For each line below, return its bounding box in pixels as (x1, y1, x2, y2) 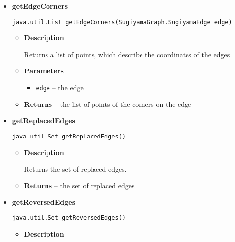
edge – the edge (36, 82, 84, 93)
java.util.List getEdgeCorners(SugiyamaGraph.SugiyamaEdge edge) (12, 18, 232, 26)
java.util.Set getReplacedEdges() (12, 133, 126, 140)
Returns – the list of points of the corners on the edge (24, 99, 191, 109)
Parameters (24, 66, 64, 76)
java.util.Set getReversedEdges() (12, 214, 126, 221)
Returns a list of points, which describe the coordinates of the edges (24, 49, 230, 59)
